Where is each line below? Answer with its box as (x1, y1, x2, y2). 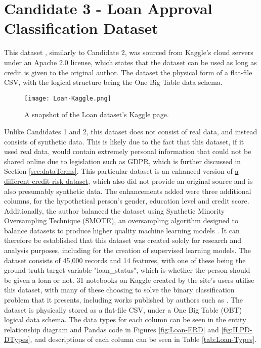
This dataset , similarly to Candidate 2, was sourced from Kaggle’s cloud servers (4, 47, 253, 58)
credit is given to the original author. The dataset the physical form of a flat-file (4, 67, 252, 77)
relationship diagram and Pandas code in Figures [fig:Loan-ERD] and (4, 324, 219, 334)
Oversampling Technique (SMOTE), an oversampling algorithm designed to (4, 215, 238, 226)
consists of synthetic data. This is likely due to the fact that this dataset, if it (4, 136, 244, 146)
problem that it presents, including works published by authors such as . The (4, 294, 243, 305)
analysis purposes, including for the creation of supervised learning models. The (4, 245, 251, 256)
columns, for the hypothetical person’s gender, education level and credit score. (4, 195, 249, 206)
